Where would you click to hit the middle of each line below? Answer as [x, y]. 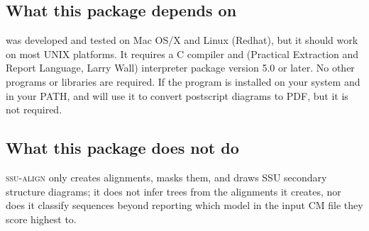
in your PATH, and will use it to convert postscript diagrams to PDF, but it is [177, 95]
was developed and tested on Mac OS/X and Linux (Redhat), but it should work [182, 40]
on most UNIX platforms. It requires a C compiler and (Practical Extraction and [182, 53]
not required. [34, 109]
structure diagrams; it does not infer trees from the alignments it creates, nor [174, 191]
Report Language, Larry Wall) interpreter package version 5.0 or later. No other [180, 68]
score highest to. [41, 219]
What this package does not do [122, 148]
